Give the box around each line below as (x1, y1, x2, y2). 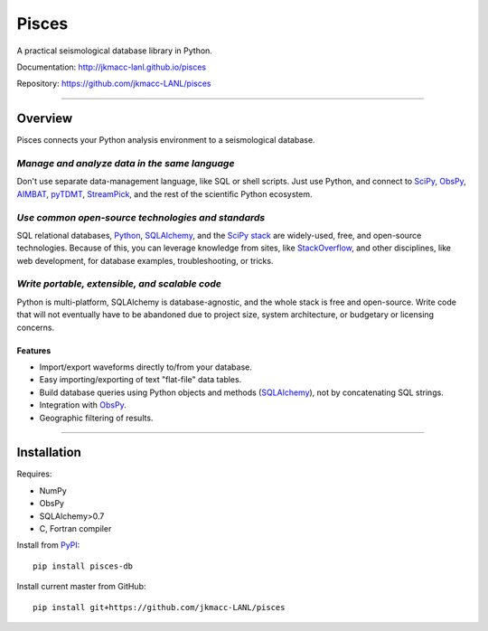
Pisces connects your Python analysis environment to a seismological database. (16, 135, 315, 146)
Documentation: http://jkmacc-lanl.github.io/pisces (16, 61, 207, 72)
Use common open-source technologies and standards (16, 211, 266, 223)
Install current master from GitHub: (16, 581, 146, 592)
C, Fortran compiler (39, 523, 112, 534)
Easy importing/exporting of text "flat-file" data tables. (39, 374, 242, 385)
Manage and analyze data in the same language (16, 157, 235, 169)
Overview (16, 111, 73, 127)
